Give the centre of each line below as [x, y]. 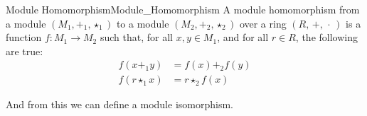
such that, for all [136, 37]
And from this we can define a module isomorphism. [119, 104]
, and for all [243, 37]
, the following [326, 37]
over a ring [263, 23]
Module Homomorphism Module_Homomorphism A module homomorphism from [183, 9]
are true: [25, 51]
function [24, 37]
